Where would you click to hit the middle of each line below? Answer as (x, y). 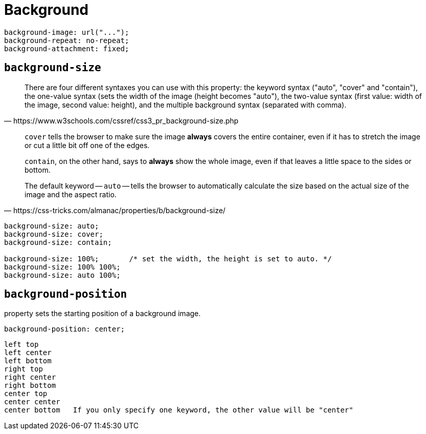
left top (21, 345)
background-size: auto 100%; (62, 275)
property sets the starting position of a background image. (103, 314)
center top (26, 394)
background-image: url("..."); (67, 32)
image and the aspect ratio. (71, 194)
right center (30, 377)
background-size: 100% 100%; (62, 267)
